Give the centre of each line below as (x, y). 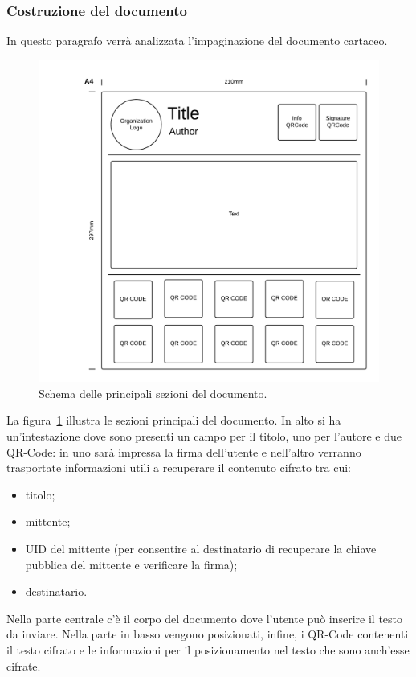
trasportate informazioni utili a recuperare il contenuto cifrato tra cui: (179, 468)
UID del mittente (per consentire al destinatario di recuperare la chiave (201, 548)
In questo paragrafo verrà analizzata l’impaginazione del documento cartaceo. (197, 41)
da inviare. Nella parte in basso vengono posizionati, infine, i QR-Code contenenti (208, 634)
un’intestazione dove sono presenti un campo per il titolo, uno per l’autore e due (204, 435)
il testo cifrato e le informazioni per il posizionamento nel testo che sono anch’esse (208, 649)
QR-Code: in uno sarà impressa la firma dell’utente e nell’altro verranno (184, 451)
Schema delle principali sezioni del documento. (153, 393)
